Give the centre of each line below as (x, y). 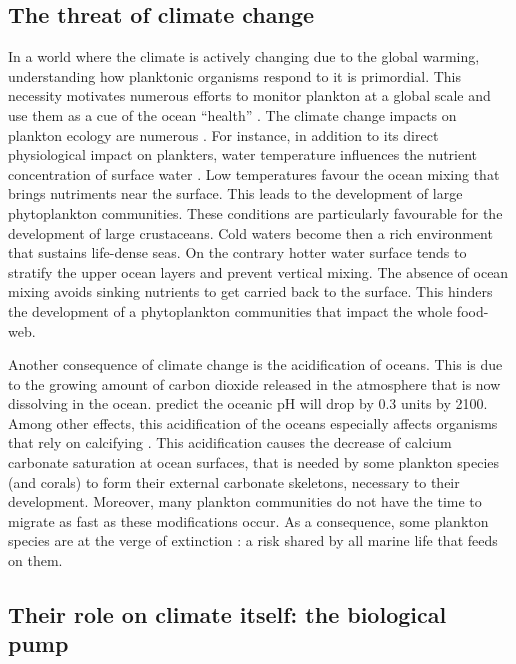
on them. (35, 560)
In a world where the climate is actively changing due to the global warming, (244, 56)
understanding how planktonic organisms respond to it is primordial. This (234, 75)
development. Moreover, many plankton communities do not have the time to (245, 501)
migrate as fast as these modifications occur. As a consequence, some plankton (248, 520)
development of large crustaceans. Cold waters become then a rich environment (250, 232)
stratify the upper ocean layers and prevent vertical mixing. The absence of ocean (258, 271)
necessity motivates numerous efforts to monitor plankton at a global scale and (249, 95)
